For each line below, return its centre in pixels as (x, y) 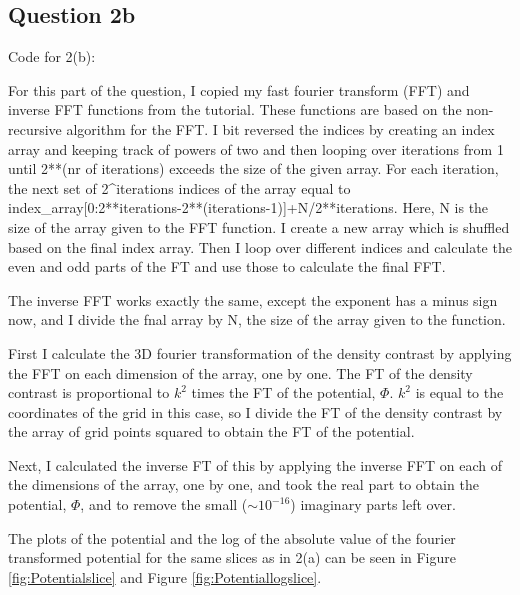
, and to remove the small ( (164, 504)
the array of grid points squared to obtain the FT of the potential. (211, 431)
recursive (35, 128)
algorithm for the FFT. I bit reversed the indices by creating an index (280, 128)
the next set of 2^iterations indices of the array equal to (179, 187)
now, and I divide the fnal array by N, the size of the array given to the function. (257, 319)
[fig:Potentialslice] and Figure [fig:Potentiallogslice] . (165, 576)
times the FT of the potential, (283, 392)
